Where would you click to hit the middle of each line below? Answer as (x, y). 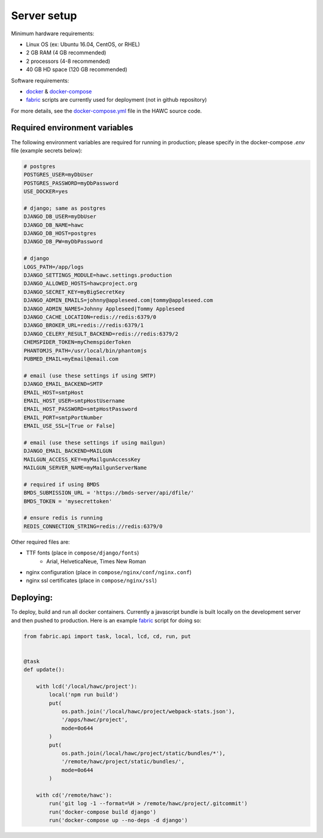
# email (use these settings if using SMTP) (90, 376)
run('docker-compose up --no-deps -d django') (118, 820)
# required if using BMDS (62, 484)
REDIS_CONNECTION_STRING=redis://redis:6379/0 (93, 526)
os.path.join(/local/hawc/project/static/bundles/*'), (144, 753)
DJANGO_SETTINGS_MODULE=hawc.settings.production (98, 275)
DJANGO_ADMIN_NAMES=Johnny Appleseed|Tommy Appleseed (104, 309)
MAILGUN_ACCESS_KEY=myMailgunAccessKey (82, 459)
